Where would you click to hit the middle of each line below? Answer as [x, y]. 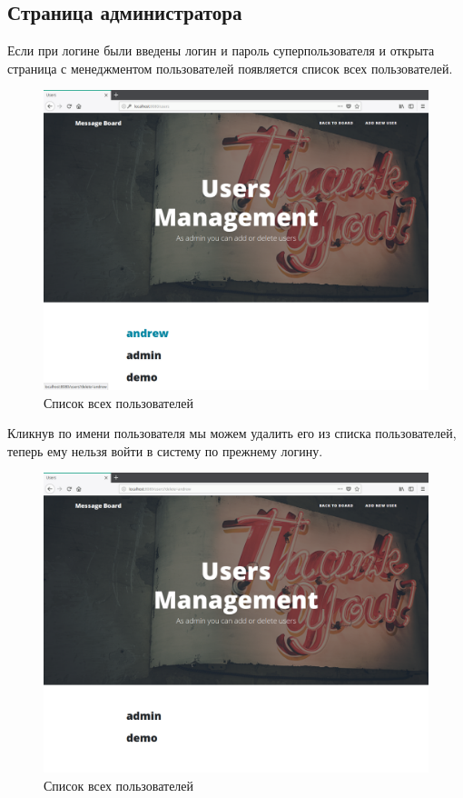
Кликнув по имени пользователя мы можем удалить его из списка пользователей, [232, 433]
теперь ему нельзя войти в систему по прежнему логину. [165, 450]
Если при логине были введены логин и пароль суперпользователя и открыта [221, 50]
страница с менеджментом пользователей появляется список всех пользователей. [230, 68]
